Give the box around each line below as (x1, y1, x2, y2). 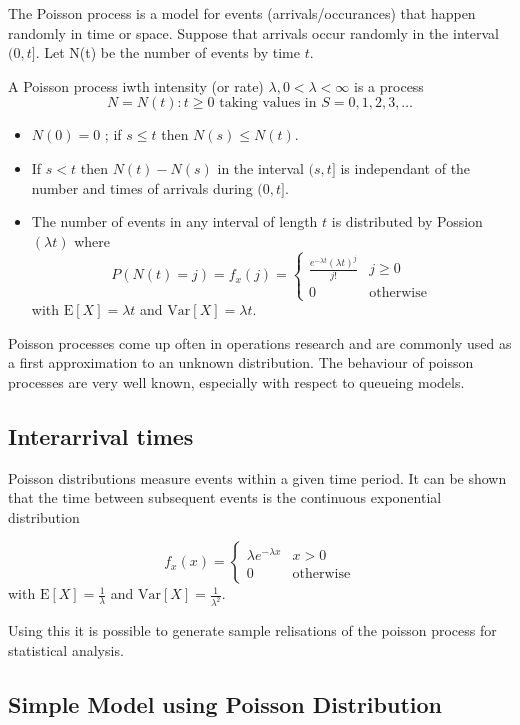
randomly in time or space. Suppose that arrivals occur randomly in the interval (8, 22, 499, 43)
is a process (354, 75, 424, 96)
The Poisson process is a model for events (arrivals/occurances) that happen (8, 3, 476, 23)
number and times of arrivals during (31, 177, 253, 198)
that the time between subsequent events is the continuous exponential (8, 487, 442, 508)
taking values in (219, 96, 317, 111)
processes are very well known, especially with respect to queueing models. (8, 371, 465, 392)
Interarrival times (8, 420, 194, 451)
